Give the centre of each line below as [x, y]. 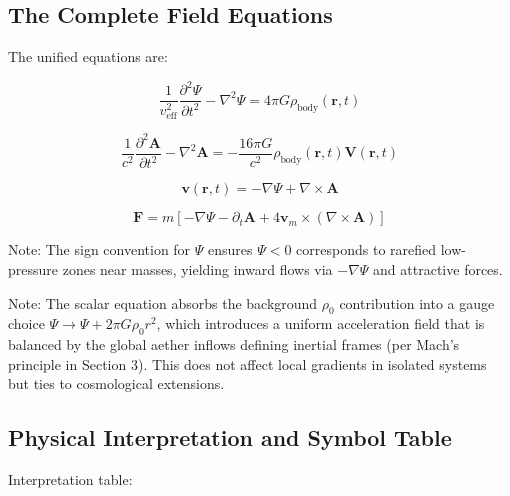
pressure [33, 268]
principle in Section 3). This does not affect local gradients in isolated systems [247, 363]
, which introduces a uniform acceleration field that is [320, 323]
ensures [230, 249]
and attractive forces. [438, 268]
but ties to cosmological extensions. [116, 383]
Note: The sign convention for [99, 249]
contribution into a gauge [417, 302]
